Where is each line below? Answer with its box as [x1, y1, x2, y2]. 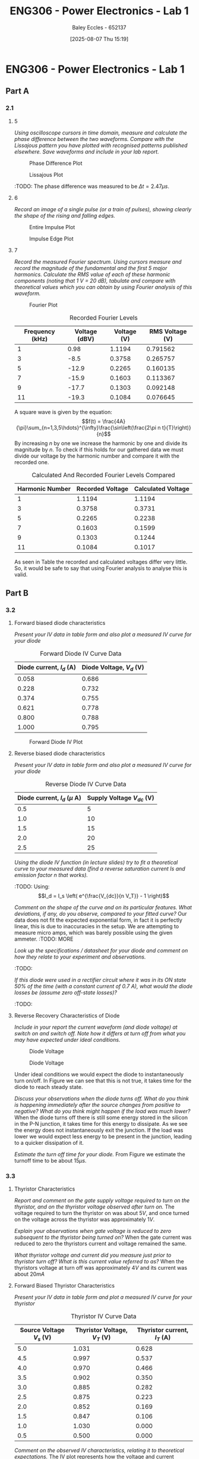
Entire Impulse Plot [29, 223, 75, 230]
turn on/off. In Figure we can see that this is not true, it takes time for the [14, 1077, 192, 1084]
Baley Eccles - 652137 [72, 24, 127, 31]
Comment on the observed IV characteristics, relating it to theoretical [14, 1447, 185, 1454]
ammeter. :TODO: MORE [14, 935, 74, 943]
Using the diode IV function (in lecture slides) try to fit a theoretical [14, 859, 178, 866]
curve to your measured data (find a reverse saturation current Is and [14, 865, 185, 872]
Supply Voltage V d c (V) [87, 793, 155, 803]
